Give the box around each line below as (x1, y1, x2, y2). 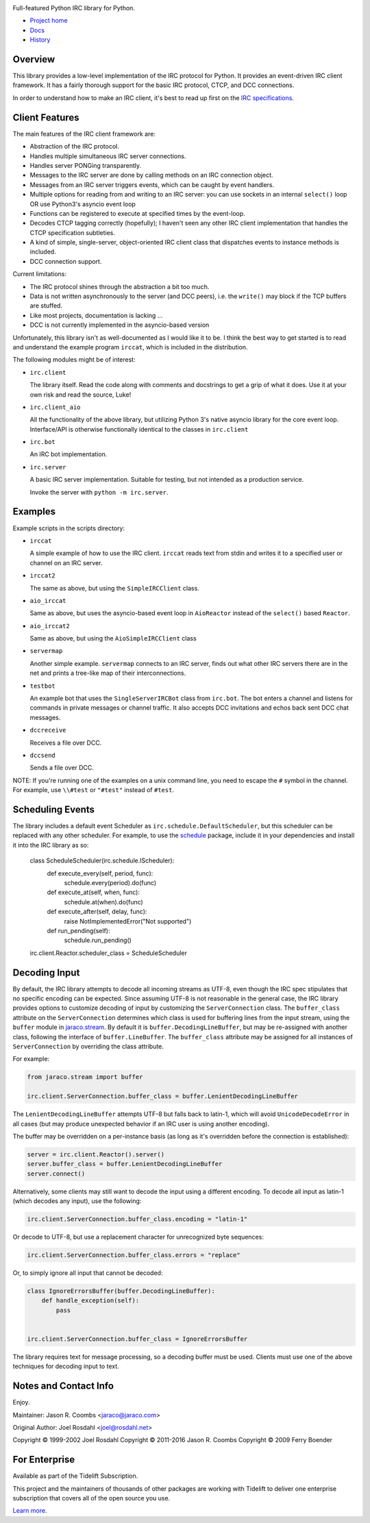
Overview (12, 53, 56, 65)
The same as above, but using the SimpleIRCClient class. (29, 584, 200, 592)
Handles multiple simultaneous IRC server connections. (29, 151, 186, 160)
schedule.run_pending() (64, 936, 132, 945)
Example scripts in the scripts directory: (12, 524, 125, 532)
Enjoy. (12, 1398, 30, 1407)
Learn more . (12, 1507, 47, 1515)
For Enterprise (12, 1454, 75, 1465)
